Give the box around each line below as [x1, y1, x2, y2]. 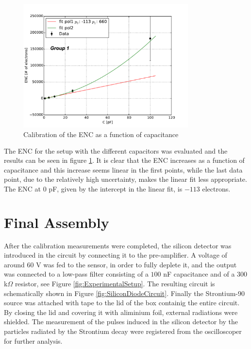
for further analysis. [4, 335, 63, 346]
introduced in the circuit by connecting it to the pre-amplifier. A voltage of [4, 250, 227, 260]
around [4, 259, 25, 269]
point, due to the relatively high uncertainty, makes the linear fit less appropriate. [4, 174, 247, 184]
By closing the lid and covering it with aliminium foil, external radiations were [4, 307, 238, 317]
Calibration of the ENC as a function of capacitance [23, 129, 179, 139]
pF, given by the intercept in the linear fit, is [49, 183, 183, 193]
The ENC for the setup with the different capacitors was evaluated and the [4, 145, 228, 156]
